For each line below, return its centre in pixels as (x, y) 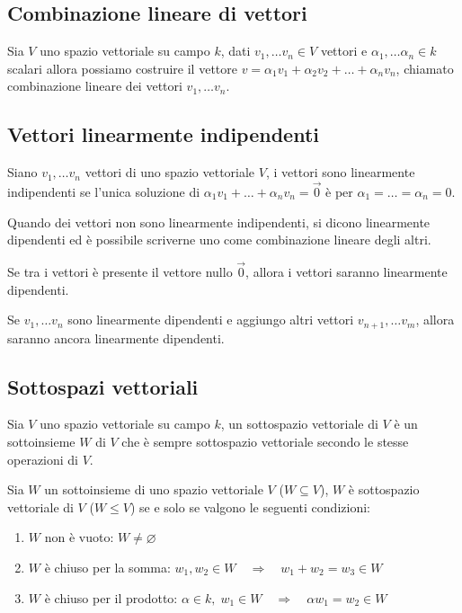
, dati (235, 51)
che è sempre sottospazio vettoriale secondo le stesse (265, 442)
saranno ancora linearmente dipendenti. (116, 338)
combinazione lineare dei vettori (95, 86)
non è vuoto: (79, 537)
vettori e (344, 51)
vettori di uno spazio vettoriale (170, 172)
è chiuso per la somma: (107, 567)
